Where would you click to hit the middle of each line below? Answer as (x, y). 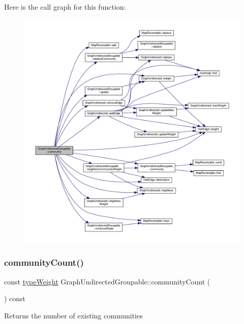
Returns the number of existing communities (73, 315)
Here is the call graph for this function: (65, 7)
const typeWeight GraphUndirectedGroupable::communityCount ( (107, 281)
